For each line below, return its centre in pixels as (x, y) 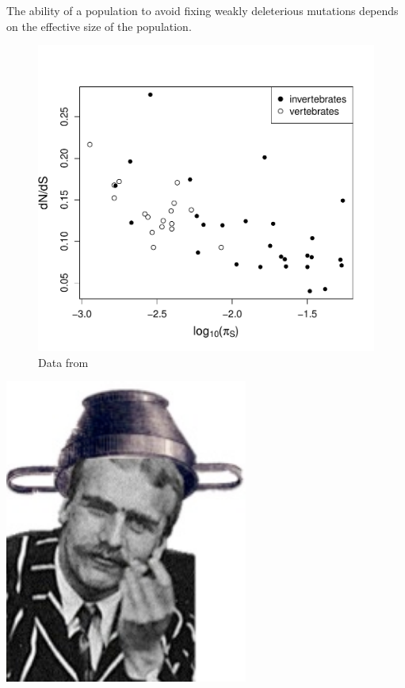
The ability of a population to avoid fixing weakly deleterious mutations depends (202, 10)
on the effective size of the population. (99, 26)
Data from (63, 362)
